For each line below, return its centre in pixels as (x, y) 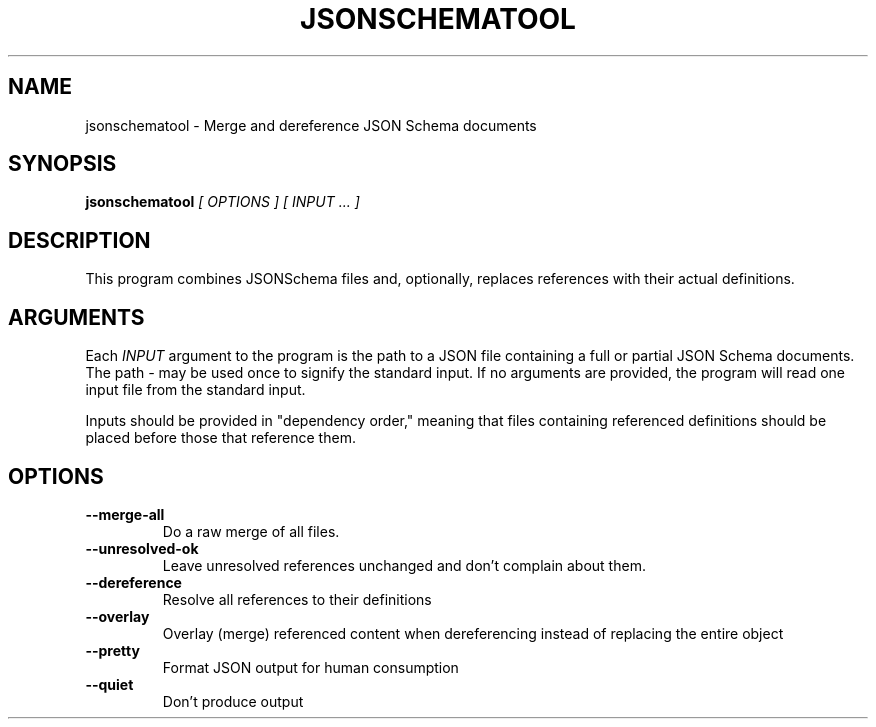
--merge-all (125, 514)
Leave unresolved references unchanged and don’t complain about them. (404, 565)
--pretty (112, 650)
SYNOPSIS (62, 164)
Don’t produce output (233, 701)
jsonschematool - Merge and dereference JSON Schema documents (311, 125)
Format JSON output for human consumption (310, 667)
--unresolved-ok (142, 548)
